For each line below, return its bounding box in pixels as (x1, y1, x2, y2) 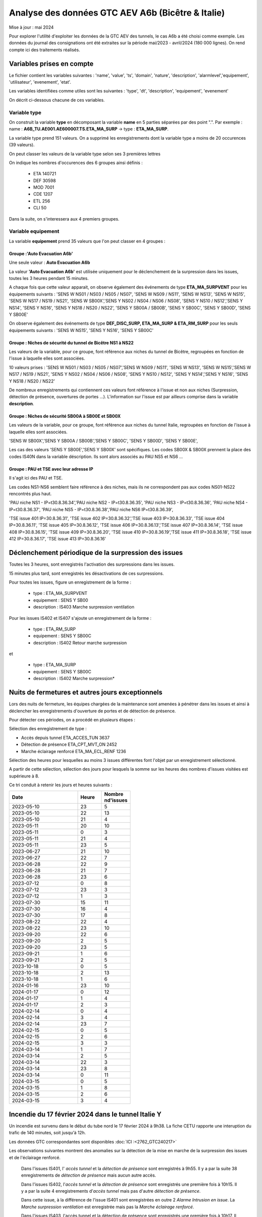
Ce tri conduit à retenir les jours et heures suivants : (9, 782, 113, 788)
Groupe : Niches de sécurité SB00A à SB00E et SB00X (9, 413, 121, 419)
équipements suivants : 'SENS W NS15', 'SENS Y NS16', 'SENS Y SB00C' (9, 327, 154, 333)
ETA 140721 (33, 171, 57, 177)
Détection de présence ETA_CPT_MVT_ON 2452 (21, 741, 117, 747)
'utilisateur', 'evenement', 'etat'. (9, 79, 71, 85)
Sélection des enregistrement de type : (9, 726, 87, 732)
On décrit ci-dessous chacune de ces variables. (9, 97, 105, 103)
